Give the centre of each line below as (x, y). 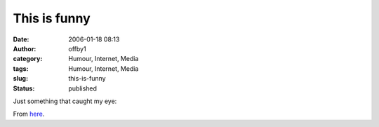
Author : (25, 48)
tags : (21, 68)
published (83, 88)
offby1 (78, 48)
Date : (21, 39)
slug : (20, 79)
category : (28, 59)
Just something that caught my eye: (65, 101)
